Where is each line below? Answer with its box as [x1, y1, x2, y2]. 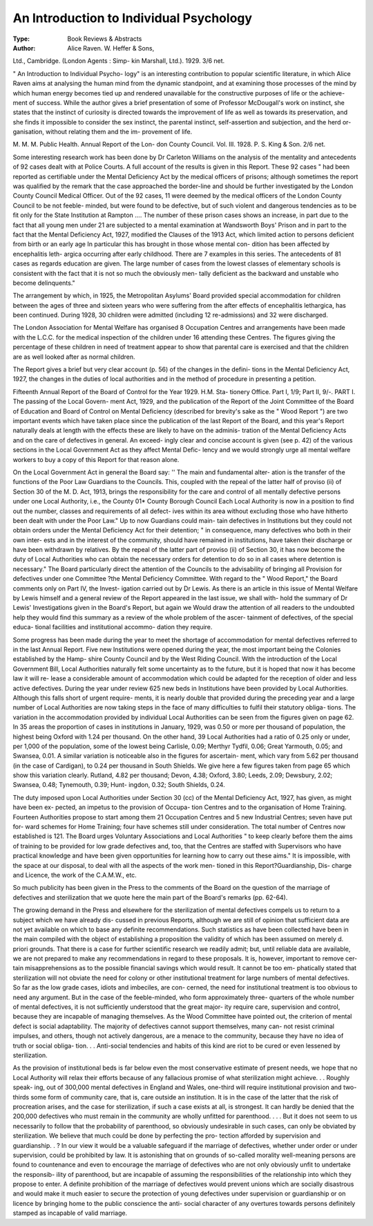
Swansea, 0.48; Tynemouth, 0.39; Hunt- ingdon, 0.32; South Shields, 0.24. [12, 781, 225, 789]
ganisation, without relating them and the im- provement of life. [12, 128, 193, 136]
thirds [12, 1093, 30, 1101]
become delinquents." [12, 279, 75, 287]
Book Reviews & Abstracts [67, 35, 142, 43]
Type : [12, 35, 30, 43]
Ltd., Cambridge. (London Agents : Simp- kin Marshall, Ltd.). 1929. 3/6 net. [12, 57, 225, 65]
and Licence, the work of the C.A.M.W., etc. [12, 871, 137, 879]
